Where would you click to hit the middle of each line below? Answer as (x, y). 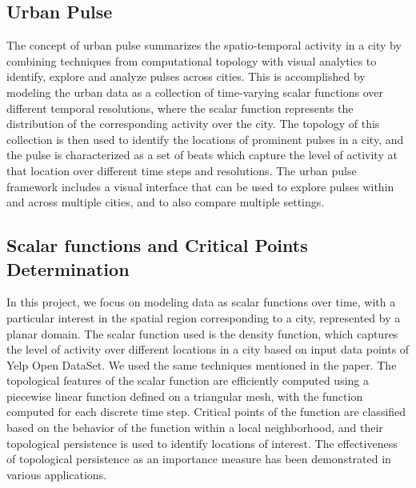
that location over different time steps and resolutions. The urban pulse (182, 170)
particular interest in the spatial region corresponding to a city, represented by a (204, 317)
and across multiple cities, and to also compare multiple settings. (166, 202)
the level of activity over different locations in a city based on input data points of (208, 349)
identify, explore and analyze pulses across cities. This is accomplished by (186, 76)
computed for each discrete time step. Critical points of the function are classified (206, 412)
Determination (68, 268)
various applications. (57, 474)
